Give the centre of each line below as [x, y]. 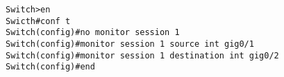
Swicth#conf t [38, 21]
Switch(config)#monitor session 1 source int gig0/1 [130, 44]
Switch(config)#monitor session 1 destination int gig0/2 [142, 55]
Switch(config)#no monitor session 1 [93, 33]
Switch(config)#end [50, 67]
